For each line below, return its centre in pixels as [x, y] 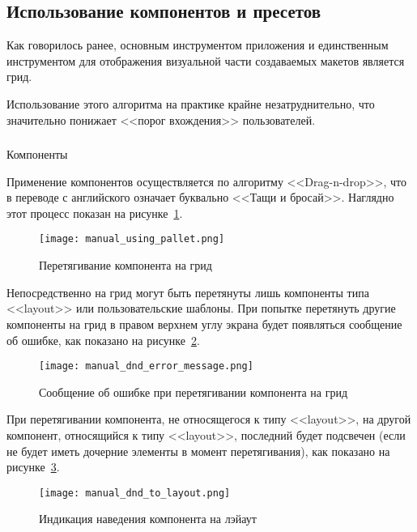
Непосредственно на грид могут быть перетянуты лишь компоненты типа [188, 292]
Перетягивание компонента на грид [126, 265]
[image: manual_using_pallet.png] [132, 239]
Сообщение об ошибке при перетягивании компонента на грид [194, 392]
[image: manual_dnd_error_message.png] [146, 366]
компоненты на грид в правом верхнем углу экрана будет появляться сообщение [204, 323]
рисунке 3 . [33, 467]
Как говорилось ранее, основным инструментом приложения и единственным [198, 45]
